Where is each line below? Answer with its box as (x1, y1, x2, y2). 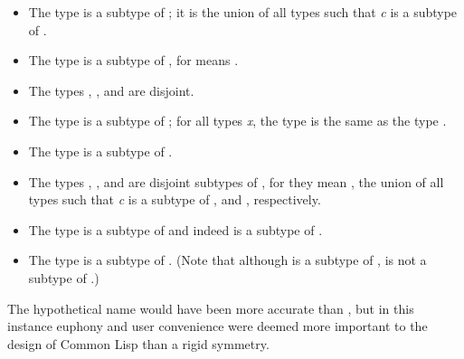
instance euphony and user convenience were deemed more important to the (7, 316, 428, 335)
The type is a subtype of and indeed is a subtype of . (28, 220, 323, 239)
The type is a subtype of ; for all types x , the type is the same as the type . (28, 111, 447, 130)
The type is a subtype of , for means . (28, 51, 239, 70)
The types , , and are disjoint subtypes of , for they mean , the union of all (28, 172, 444, 191)
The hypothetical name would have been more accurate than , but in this (7, 298, 414, 317)
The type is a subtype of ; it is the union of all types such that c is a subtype (28, 3, 458, 21)
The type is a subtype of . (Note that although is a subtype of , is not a (28, 250, 427, 269)
